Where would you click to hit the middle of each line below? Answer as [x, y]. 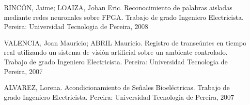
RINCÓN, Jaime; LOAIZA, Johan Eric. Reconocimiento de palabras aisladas [118, 7]
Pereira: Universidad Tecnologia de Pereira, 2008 [76, 26]
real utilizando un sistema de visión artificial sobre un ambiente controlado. [116, 52]
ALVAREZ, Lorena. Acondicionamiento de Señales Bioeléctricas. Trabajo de [117, 87]
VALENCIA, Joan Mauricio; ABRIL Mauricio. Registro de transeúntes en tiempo [125, 42]
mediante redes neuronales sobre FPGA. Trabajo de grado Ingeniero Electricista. [124, 17]
